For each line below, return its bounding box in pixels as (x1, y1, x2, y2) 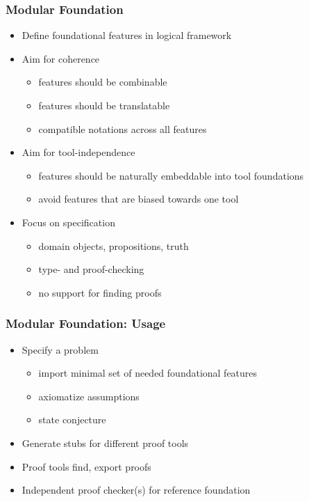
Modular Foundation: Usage (6, 315, 166, 332)
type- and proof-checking (38, 262, 144, 276)
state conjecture (38, 412, 106, 427)
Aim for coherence (22, 51, 100, 65)
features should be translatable (38, 98, 170, 112)
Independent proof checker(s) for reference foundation (22, 483, 251, 497)
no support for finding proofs (38, 285, 162, 299)
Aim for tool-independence (22, 145, 135, 159)
